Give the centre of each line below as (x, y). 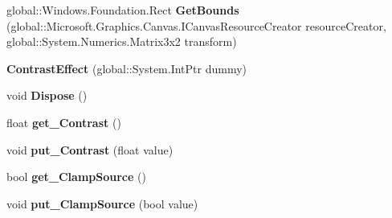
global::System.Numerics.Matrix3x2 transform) (122, 41)
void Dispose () (47, 95)
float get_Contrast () (64, 122)
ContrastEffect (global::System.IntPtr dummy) (127, 68)
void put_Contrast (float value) (90, 149)
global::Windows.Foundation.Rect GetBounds (123, 10)
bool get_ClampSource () (76, 177)
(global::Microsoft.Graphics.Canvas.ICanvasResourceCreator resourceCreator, (196, 25)
